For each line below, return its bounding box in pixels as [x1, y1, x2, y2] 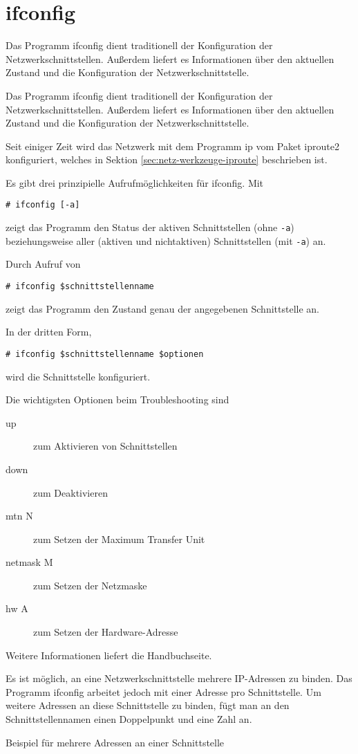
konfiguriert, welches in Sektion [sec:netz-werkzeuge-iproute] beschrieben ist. [6, 152, 328, 167]
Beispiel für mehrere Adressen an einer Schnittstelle [6, 735, 225, 749]
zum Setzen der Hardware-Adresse [33, 625, 178, 639]
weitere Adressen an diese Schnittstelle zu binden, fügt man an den [6, 698, 290, 712]
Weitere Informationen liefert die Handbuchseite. [6, 647, 212, 662]
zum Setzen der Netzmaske [33, 578, 147, 592]
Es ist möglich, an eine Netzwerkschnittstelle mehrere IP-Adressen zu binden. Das [6, 671, 352, 686]
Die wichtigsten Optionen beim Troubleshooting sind [6, 392, 229, 407]
